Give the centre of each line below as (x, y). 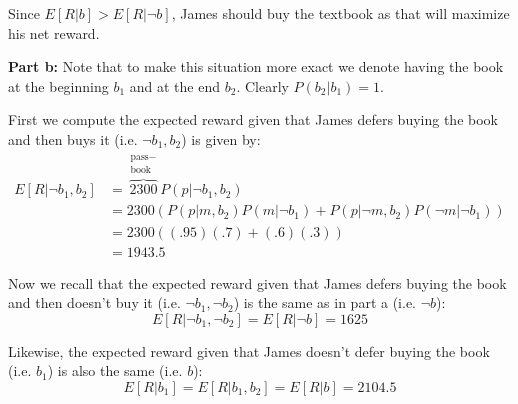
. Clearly (262, 85)
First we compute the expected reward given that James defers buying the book (253, 119)
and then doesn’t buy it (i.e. (94, 302)
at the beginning (58, 85)
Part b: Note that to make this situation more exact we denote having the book (256, 66)
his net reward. (54, 32)
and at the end (175, 85)
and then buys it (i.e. (73, 138)
